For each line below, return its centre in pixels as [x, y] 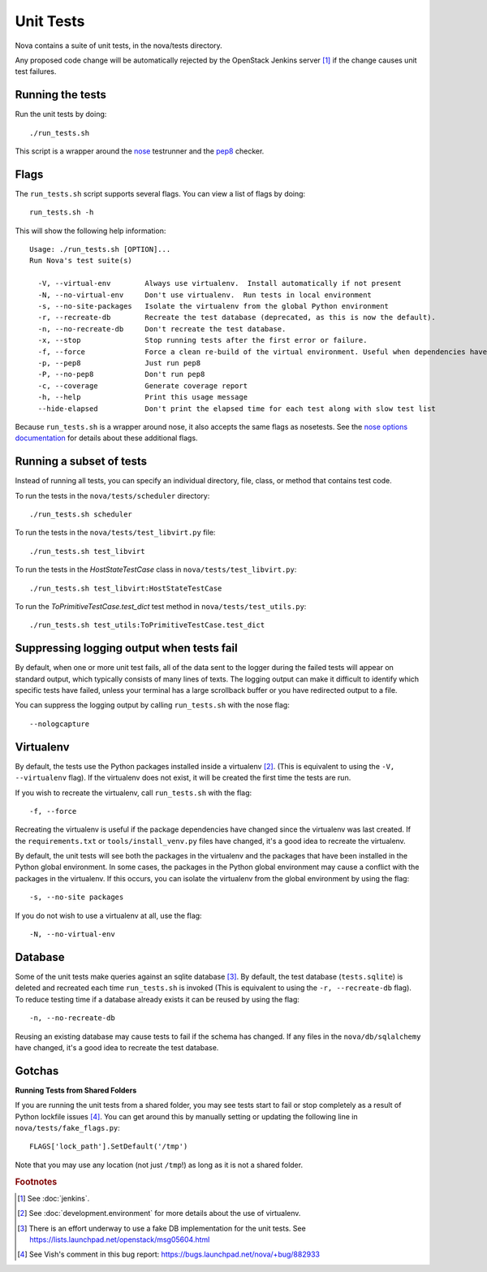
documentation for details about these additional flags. [106, 438]
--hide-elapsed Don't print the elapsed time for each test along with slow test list [237, 409]
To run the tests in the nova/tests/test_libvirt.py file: [115, 533]
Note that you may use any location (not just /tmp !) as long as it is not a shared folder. [159, 1165]
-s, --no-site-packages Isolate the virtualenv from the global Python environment [213, 306]
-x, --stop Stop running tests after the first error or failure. [203, 340]
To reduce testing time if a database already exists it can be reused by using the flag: [157, 999]
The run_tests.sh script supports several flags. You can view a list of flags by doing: [160, 193]
